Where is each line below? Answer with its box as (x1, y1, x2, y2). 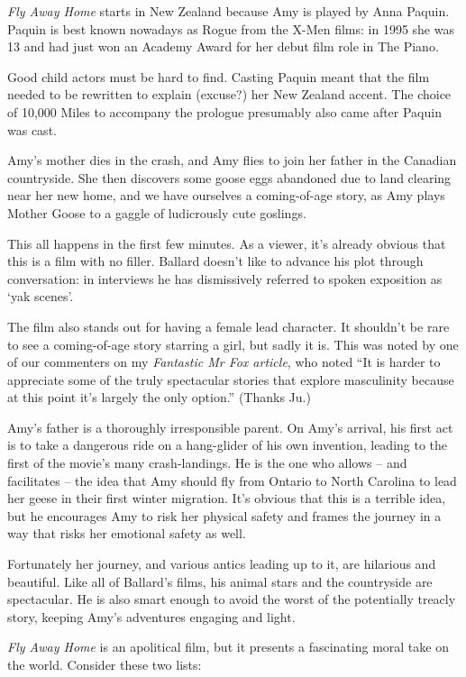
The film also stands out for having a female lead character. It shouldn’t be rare (7, 316, 450, 335)
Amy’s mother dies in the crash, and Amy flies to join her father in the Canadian (7, 151, 457, 169)
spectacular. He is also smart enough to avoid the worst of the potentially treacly (7, 590, 456, 608)
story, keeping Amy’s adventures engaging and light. (7, 607, 296, 626)
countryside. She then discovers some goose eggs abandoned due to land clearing (7, 168, 452, 187)
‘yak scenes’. (7, 287, 74, 306)
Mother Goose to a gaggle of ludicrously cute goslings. (7, 203, 306, 222)
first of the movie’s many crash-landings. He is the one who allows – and (7, 453, 407, 472)
